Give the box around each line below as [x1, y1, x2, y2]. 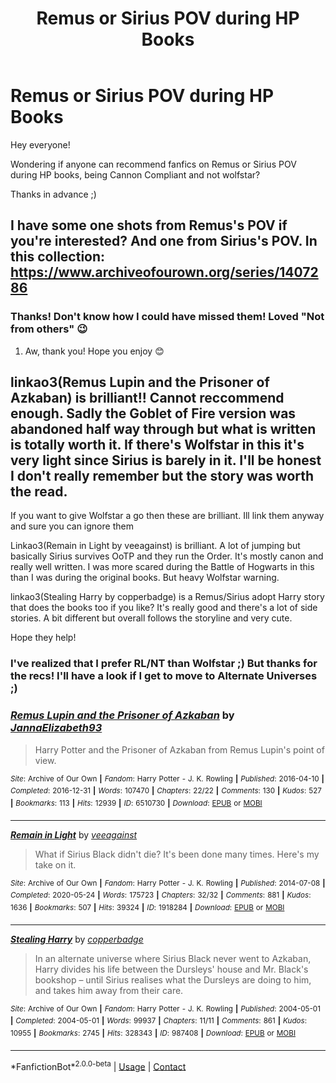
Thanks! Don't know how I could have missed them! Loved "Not [10, 310, 325, 324]
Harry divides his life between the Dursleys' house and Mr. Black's [34, 963, 309, 975]
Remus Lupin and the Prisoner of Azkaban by [10, 708, 235, 722]
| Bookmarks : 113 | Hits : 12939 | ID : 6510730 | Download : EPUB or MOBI [10, 798, 263, 808]
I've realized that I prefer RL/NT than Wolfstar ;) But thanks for [10, 657, 318, 671]
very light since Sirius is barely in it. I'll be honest [10, 452, 322, 469]
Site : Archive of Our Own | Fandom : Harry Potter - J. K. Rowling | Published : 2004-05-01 [10, 1003, 321, 1014]
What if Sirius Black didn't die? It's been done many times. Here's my [34, 848, 320, 860]
